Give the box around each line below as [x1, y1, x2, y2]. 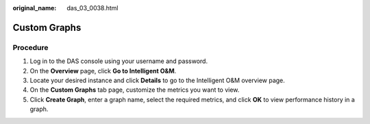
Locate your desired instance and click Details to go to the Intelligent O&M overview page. [29, 76, 286, 84]
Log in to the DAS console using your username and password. [29, 57, 208, 65]
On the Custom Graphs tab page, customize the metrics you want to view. [29, 86, 240, 94]
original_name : [12, 4, 57, 12]
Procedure [12, 42, 49, 52]
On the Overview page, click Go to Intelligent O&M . [29, 66, 177, 75]
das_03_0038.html [66, 4, 119, 12]
